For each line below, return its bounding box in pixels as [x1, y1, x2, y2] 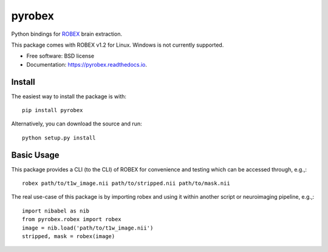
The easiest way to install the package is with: [11, 93, 127, 100]
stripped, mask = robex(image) [22, 233, 115, 240]
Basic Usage [11, 150, 60, 160]
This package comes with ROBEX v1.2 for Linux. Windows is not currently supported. [11, 41, 224, 48]
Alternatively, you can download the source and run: [11, 120, 142, 127]
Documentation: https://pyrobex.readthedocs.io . [26, 61, 148, 68]
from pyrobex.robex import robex [22, 216, 121, 223]
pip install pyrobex [22, 107, 83, 114]
